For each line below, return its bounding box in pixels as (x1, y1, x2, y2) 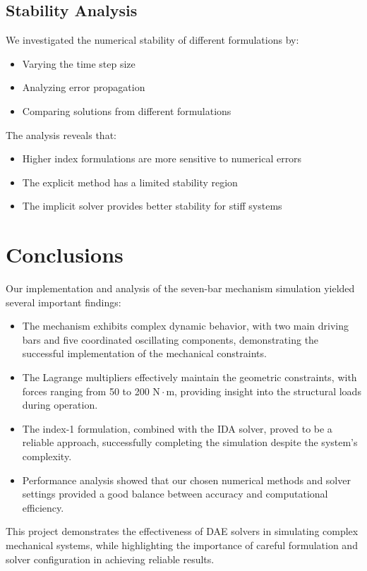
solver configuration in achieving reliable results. (6, 551, 215, 566)
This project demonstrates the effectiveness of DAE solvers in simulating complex (6, 524, 359, 539)
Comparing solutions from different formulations (22, 103, 231, 118)
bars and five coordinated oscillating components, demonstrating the (22, 332, 319, 347)
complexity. (22, 449, 72, 464)
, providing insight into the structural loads (174, 383, 361, 398)
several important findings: (6, 294, 121, 309)
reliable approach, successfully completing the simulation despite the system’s (22, 435, 358, 450)
